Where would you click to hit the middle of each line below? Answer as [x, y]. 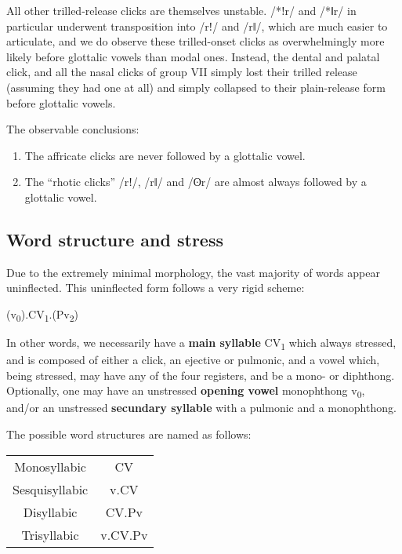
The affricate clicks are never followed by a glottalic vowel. [165, 155]
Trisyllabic [50, 534]
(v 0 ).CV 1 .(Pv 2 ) [43, 315]
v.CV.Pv [124, 534]
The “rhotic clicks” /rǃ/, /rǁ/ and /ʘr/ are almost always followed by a [196, 182]
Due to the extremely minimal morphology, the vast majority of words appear [193, 272]
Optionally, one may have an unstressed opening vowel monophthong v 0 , [186, 392]
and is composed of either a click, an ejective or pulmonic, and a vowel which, [193, 360]
